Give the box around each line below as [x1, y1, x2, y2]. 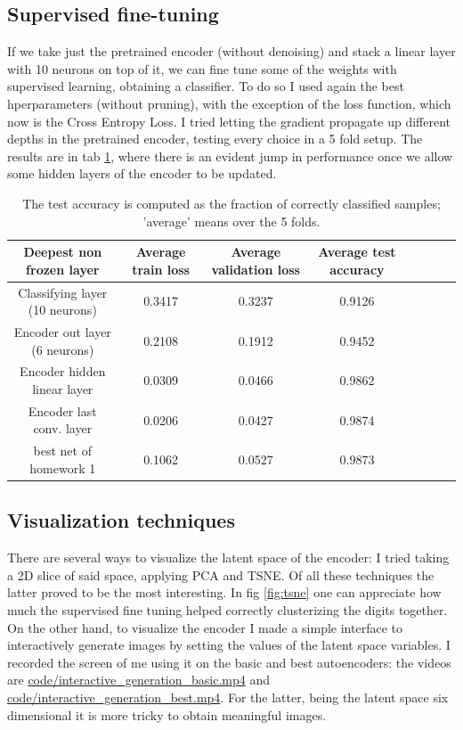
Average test [318, 242, 396, 261]
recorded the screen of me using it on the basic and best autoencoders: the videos [7, 652, 451, 671]
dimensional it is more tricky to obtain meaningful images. [7, 705, 327, 724]
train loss [132, 259, 190, 278]
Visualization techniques [7, 506, 235, 534]
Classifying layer [18, 283, 108, 301]
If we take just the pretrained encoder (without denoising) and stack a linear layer [7, 42, 456, 61]
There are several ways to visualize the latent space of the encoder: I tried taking [7, 548, 450, 567]
